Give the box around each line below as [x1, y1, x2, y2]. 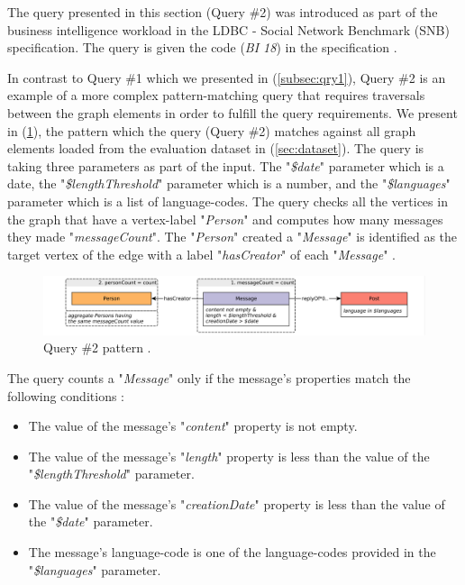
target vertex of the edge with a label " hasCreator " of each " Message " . [7, 244, 396, 263]
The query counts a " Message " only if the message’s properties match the [7, 368, 411, 387]
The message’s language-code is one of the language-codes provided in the [28, 543, 436, 562]
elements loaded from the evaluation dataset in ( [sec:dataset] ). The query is [7, 139, 424, 158]
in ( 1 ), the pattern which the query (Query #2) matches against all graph [7, 121, 416, 140]
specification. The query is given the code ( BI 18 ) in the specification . [7, 38, 397, 57]
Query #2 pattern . [43, 338, 151, 357]
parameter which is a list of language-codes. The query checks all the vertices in [7, 191, 448, 210]
